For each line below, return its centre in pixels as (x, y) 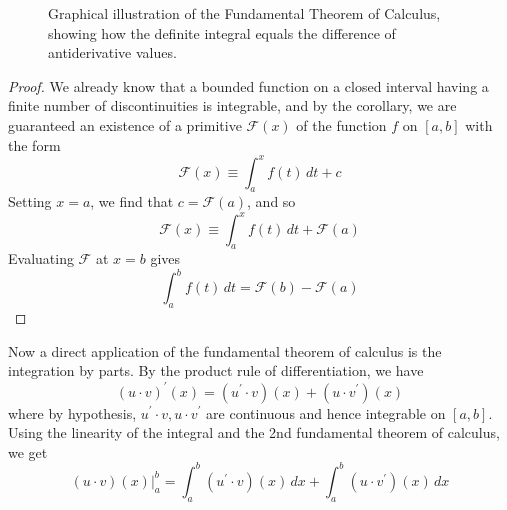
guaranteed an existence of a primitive (125, 124)
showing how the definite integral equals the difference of (222, 32)
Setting (30, 201)
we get (28, 451)
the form (34, 144)
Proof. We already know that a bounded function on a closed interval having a (248, 85)
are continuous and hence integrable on (326, 412)
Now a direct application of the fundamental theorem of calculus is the (225, 350)
